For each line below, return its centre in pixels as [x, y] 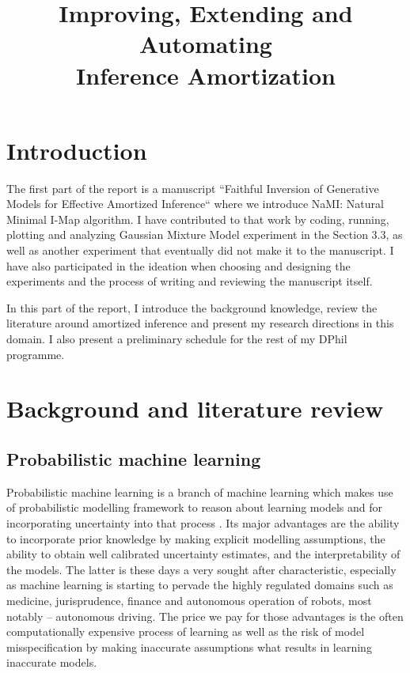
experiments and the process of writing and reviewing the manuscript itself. [190, 281]
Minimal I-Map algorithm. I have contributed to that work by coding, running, [198, 219]
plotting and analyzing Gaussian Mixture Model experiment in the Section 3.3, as [205, 234]
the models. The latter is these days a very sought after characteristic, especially [201, 569]
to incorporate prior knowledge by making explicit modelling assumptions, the [196, 538]
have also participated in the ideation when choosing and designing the [178, 265]
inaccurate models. [52, 662]
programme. [36, 354]
